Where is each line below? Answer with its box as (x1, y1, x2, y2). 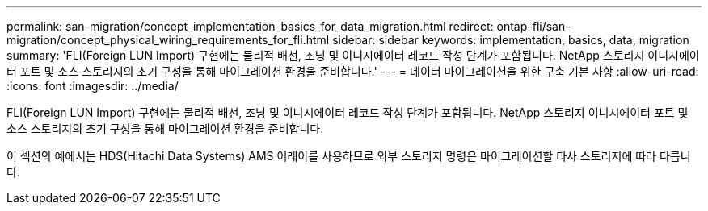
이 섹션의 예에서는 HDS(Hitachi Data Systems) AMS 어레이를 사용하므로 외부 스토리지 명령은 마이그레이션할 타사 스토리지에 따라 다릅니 (6, 149, 691, 163)
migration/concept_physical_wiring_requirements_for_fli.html (6, 33, 330, 47)
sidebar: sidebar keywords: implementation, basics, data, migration (332, 33, 689, 47)
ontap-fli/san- (496, 19, 571, 33)
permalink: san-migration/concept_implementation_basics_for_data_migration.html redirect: (6, 19, 494, 33)
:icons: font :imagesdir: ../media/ (6, 79, 179, 93)
